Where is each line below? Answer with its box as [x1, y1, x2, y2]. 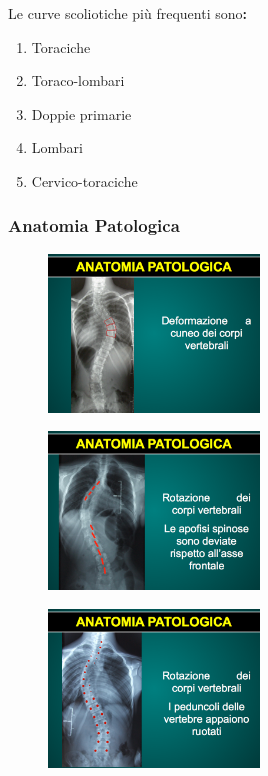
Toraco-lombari [31, 70, 125, 91]
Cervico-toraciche [31, 170, 138, 191]
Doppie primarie [31, 103, 132, 124]
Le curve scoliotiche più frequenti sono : [8, 3, 247, 23]
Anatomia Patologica [8, 213, 180, 238]
